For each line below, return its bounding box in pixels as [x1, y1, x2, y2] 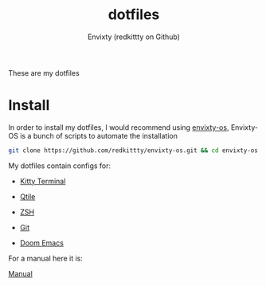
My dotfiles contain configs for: [8, 161, 111, 170]
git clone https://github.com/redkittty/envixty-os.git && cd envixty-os [8, 146, 259, 155]
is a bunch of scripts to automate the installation [19, 131, 178, 140]
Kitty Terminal [19, 176, 66, 186]
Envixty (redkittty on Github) [87, 32, 181, 41]
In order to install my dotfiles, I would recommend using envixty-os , [8, 122, 229, 132]
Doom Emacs [19, 237, 64, 248]
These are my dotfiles [8, 68, 80, 77]
